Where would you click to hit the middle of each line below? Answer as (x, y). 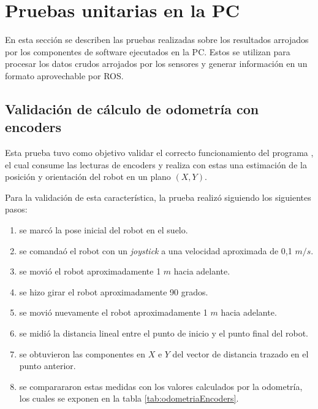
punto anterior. (47, 366)
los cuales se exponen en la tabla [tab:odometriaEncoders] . (129, 398)
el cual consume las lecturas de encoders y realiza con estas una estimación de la (156, 164)
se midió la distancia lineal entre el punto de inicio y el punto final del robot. (164, 333)
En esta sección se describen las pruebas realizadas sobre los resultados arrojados (157, 40)
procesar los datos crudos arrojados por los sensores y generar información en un (156, 64)
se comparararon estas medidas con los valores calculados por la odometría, (161, 386)
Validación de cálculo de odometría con (132, 108)
